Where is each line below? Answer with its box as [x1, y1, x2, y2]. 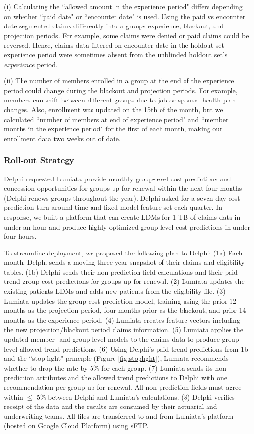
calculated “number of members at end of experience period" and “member [4, 114, 229, 124]
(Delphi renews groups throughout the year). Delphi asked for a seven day [4, 192, 226, 203]
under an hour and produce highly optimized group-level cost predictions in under [4, 221, 250, 231]
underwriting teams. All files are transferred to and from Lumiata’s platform [4, 410, 234, 421]
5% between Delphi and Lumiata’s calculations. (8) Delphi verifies [36, 391, 235, 402]
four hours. [4, 231, 37, 241]
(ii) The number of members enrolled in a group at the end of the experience [4, 76, 234, 86]
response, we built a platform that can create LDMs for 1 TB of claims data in [4, 211, 241, 222]
